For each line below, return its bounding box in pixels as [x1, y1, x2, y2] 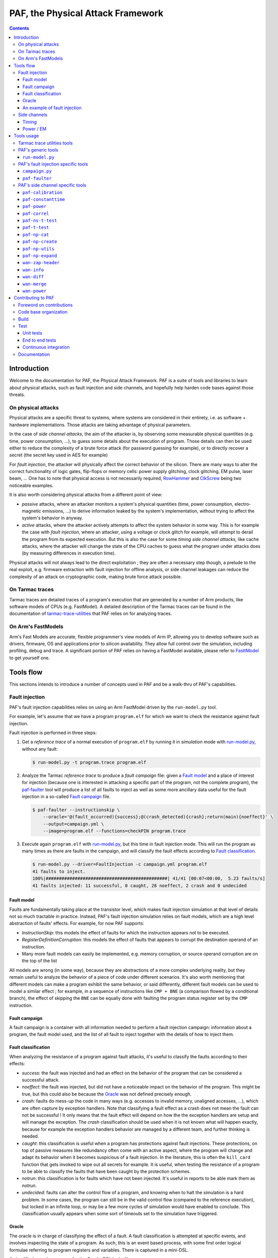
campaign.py [23, 169, 52, 174]
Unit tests [23, 330, 43, 336]
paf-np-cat [23, 231, 50, 238]
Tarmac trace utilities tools [18, 140, 73, 146]
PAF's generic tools [18, 147, 59, 153]
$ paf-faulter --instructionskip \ [32, 807, 120, 813]
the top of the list [22, 958, 57, 964]
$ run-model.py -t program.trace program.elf [32, 759, 147, 765]
